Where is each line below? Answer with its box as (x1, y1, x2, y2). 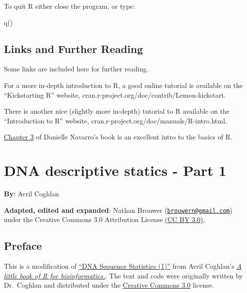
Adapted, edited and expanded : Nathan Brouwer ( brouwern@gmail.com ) (4, 205, 232, 215)
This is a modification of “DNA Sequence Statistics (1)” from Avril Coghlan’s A (4, 261, 242, 271)
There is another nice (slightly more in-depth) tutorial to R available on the (4, 106, 230, 116)
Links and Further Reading (4, 41, 143, 56)
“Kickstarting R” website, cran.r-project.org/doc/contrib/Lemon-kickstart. (4, 89, 226, 100)
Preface (4, 238, 42, 253)
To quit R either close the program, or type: (4, 1, 135, 11)
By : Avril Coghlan (4, 189, 59, 199)
